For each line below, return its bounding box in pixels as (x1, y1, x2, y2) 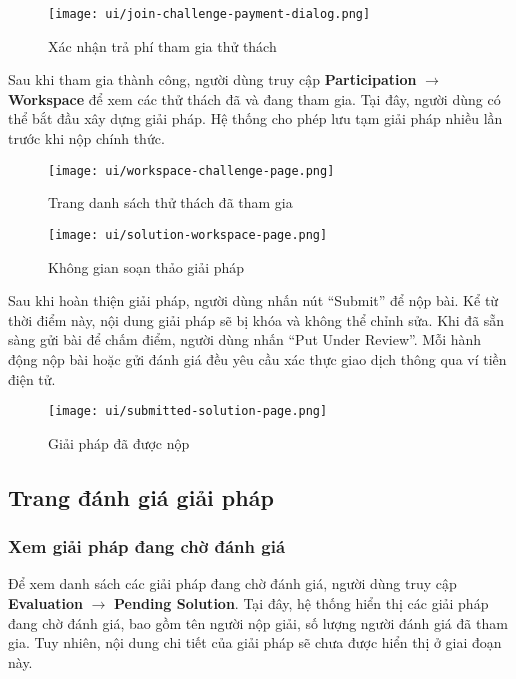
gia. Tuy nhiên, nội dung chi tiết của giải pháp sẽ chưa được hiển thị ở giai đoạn (8, 632, 502, 653)
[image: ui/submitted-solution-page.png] (48, 404, 328, 419)
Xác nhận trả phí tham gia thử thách (48, 35, 277, 56)
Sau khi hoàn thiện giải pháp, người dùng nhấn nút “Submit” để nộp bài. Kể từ (8, 290, 499, 311)
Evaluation (8, 592, 83, 613)
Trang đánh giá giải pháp (8, 481, 274, 512)
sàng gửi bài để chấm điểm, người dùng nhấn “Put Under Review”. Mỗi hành (8, 329, 482, 350)
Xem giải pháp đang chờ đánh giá (8, 534, 286, 559)
